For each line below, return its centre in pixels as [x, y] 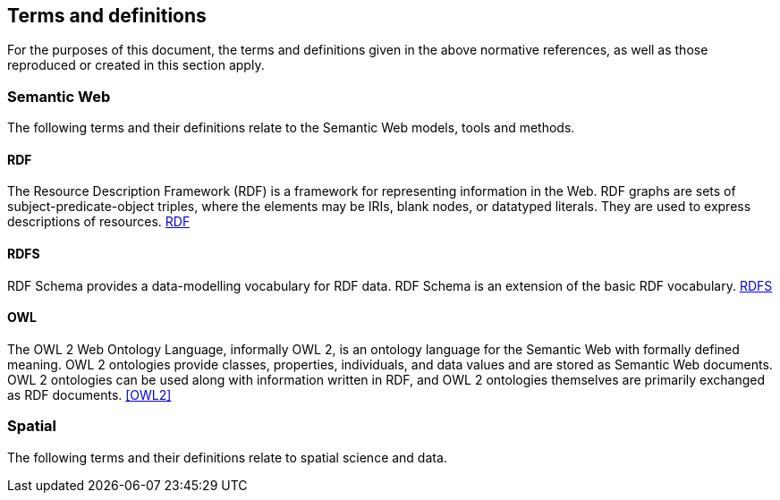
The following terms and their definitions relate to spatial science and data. [227, 457]
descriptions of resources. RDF [99, 222]
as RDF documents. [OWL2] [89, 394]
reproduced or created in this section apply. [136, 65]
